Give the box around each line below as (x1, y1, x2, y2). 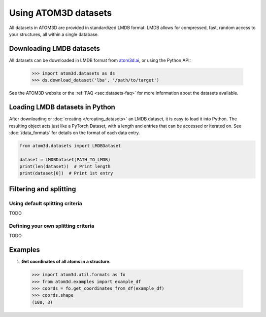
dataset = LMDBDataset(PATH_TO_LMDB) (19, 157, 111, 162)
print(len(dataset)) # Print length (19, 164, 111, 170)
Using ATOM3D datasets (9, 7, 112, 18)
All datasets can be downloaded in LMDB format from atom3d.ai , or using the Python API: (9, 57, 191, 63)
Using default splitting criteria (9, 200, 82, 207)
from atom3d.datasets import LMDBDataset (19, 143, 121, 148)
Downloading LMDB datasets (9, 44, 100, 53)
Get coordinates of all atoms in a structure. (21, 259, 111, 265)
